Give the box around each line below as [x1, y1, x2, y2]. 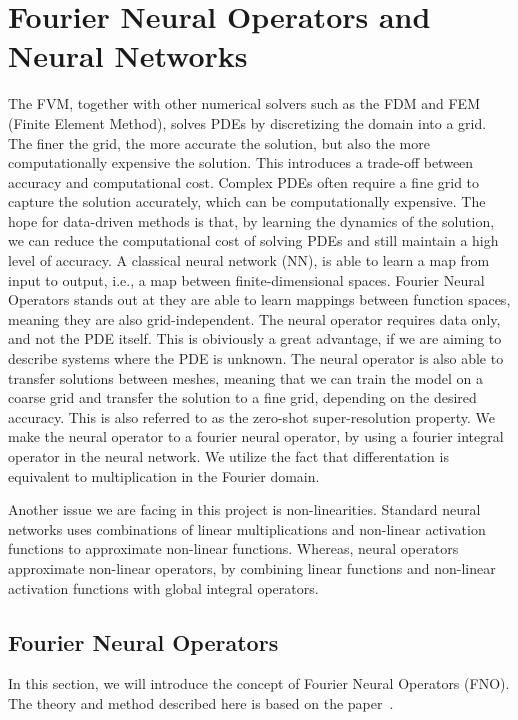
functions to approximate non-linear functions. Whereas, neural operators [8, 538, 459, 559]
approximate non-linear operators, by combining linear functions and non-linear [8, 557, 496, 578]
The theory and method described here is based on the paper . [8, 692, 394, 713]
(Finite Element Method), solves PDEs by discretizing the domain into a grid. [8, 112, 487, 133]
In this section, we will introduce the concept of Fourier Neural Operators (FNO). [8, 673, 510, 694]
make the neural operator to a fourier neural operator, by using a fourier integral [8, 426, 504, 447]
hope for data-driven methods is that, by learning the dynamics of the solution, [8, 210, 495, 231]
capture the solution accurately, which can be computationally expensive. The [8, 191, 486, 212]
